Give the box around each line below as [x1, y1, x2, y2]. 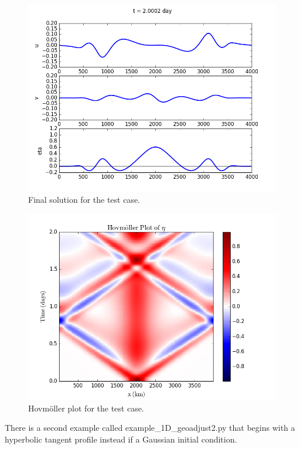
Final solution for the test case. [28, 193, 141, 205]
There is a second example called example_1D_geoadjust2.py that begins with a [5, 421, 295, 434]
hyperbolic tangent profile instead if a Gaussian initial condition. [5, 433, 237, 445]
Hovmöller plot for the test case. [28, 402, 144, 414]
